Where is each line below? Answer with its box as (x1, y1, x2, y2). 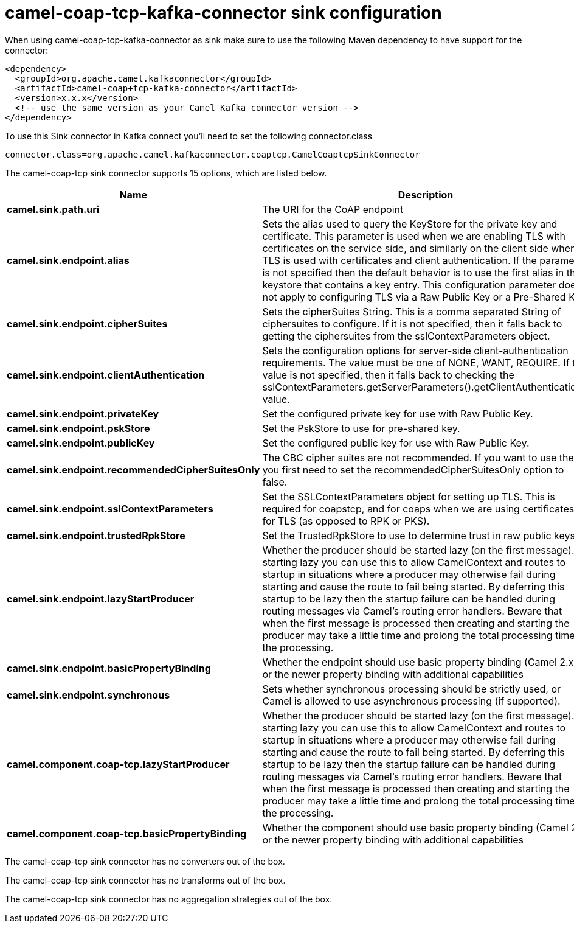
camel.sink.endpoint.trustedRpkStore (7, 529, 185, 542)
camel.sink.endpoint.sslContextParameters (7, 502, 213, 515)
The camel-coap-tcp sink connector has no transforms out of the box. (5, 874, 286, 885)
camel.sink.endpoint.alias (7, 254, 130, 267)
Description (398, 188, 454, 201)
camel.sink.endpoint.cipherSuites (7, 317, 168, 330)
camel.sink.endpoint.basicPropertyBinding (7, 661, 211, 674)
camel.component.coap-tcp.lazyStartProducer (7, 758, 230, 770)
